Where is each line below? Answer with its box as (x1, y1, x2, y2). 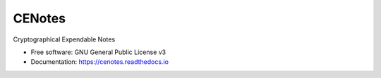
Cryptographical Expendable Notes (13, 35, 116, 44)
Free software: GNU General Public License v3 (30, 48, 167, 56)
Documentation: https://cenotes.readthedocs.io (30, 58, 169, 66)
